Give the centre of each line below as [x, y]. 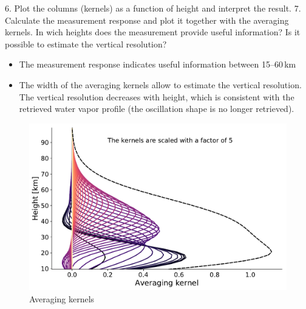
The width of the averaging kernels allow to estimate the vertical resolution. [160, 84]
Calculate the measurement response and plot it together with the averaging [147, 20]
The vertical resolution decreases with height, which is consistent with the [157, 96]
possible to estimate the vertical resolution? [86, 43]
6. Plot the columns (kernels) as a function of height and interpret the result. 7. [153, 8]
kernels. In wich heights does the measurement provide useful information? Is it [153, 32]
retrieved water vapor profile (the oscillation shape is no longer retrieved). [157, 109]
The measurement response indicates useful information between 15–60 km [158, 64]
